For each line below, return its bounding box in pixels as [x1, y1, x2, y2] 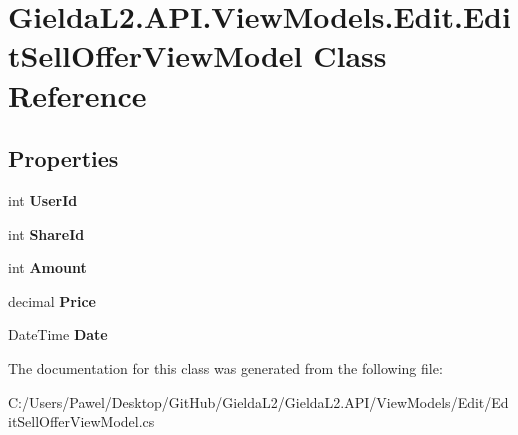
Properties [8, 143, 119, 174]
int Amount [8, 257, 87, 278]
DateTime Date [8, 324, 108, 345]
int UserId [8, 189, 78, 210]
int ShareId [8, 223, 85, 244]
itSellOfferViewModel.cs [8, 411, 155, 432]
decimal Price [8, 290, 96, 311]
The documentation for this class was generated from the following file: [8, 357, 443, 378]
